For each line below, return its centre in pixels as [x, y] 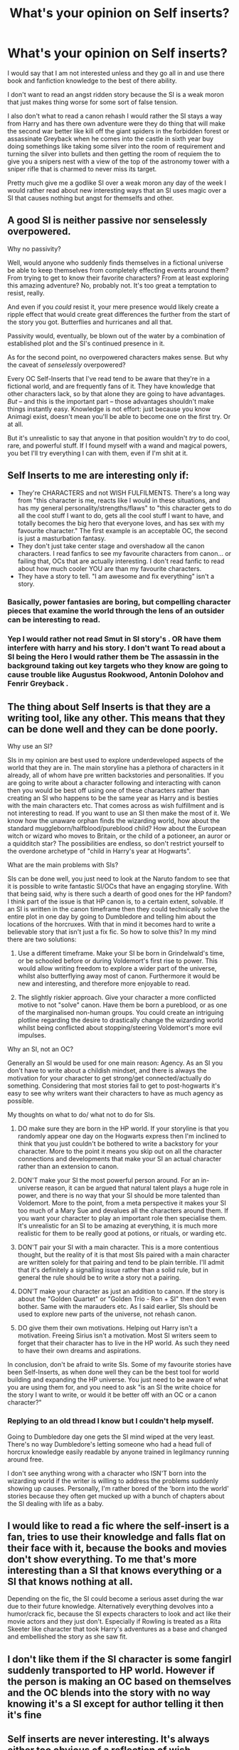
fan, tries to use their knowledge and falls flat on [117, 1537]
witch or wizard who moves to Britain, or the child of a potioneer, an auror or [119, 836]
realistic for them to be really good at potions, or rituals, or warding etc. [122, 1233]
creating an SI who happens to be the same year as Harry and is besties [113, 798]
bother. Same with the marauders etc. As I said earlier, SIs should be [118, 1307]
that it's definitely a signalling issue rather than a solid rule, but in [113, 1270]
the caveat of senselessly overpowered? [67, 365]
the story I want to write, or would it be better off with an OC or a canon [112, 1395]
